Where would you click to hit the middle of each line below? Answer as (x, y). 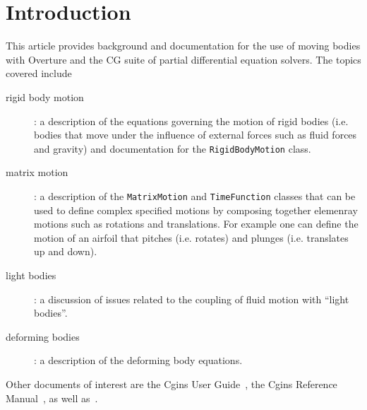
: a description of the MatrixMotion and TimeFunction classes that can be (195, 195)
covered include (39, 73)
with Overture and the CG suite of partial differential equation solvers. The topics (183, 59)
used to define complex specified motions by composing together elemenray (196, 210)
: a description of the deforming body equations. (138, 360)
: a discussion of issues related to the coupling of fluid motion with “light (192, 299)
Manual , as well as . (52, 398)
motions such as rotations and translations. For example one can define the (196, 224)
